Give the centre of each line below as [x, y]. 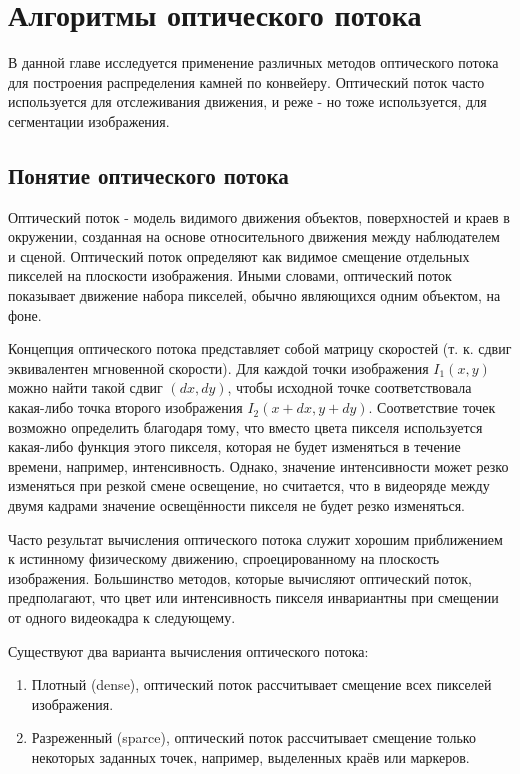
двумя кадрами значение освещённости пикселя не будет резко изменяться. [236, 505]
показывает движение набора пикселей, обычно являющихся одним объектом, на [254, 295]
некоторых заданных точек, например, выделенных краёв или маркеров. [250, 756]
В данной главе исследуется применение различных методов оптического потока [253, 62]
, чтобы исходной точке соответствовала [349, 387]
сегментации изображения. [89, 120]
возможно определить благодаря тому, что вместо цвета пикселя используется [245, 426]
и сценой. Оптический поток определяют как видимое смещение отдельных [239, 255]
